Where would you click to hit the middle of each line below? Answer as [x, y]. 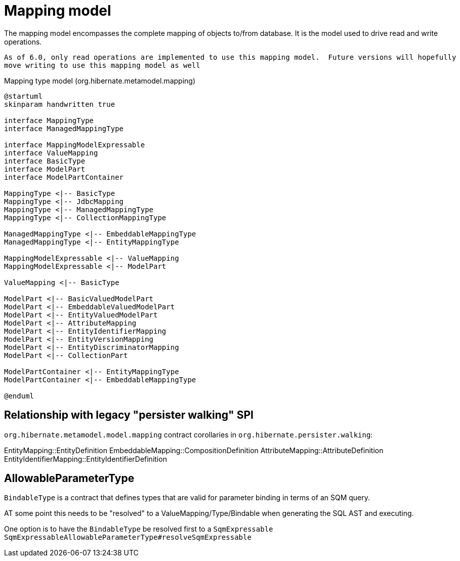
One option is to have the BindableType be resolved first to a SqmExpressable [139, 529]
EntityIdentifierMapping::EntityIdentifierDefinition [86, 459]
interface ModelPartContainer [64, 177]
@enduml [19, 396]
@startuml [23, 96]
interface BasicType [45, 161]
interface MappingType [49, 120]
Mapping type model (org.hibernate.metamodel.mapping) [100, 81]
